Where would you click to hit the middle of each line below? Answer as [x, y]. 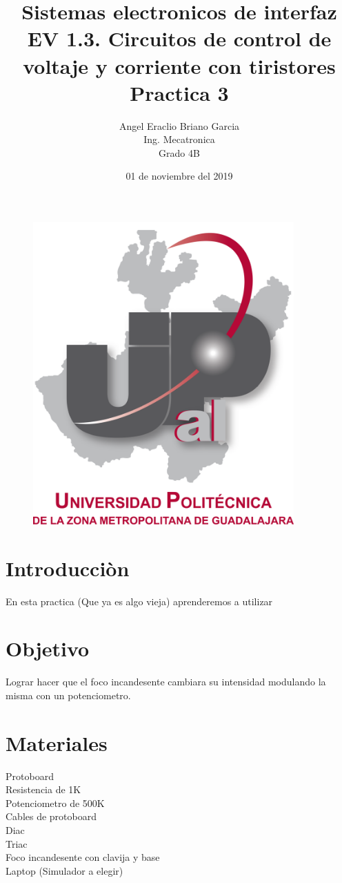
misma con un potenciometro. [68, 695]
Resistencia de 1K [43, 789]
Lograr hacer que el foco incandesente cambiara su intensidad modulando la [166, 682]
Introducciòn [68, 568]
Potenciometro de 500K [55, 803]
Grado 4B [179, 152]
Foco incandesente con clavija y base [83, 857]
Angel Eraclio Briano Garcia [179, 125]
